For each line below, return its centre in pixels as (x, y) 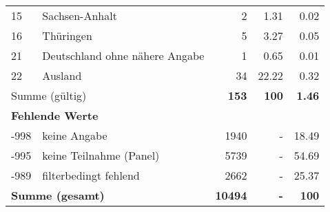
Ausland (62, 75)
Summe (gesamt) (58, 195)
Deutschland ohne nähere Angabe (123, 55)
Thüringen (67, 35)
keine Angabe (75, 135)
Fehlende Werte (55, 115)
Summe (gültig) (49, 95)
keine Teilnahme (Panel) (101, 155)
